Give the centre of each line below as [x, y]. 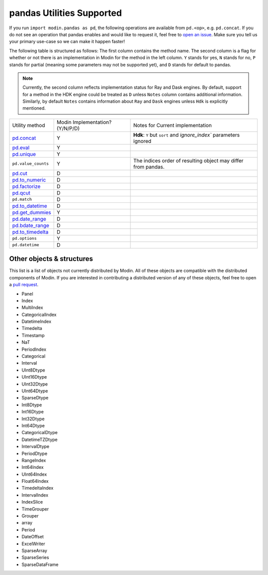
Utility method [29, 125]
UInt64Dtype [35, 391]
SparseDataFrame [40, 564]
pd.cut [20, 173]
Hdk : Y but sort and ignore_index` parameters [187, 135]
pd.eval [21, 147]
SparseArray [34, 550]
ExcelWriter [33, 544]
